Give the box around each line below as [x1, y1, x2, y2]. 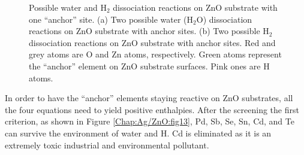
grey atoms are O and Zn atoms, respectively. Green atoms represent [29, 48, 282, 60]
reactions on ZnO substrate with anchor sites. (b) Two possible [29, 25, 260, 37]
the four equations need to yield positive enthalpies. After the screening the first [5, 103, 299, 116]
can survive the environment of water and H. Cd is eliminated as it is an [5, 126, 272, 139]
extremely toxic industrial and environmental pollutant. [5, 138, 209, 151]
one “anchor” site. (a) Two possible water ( [29, 13, 187, 25]
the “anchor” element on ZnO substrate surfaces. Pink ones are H [29, 59, 270, 72]
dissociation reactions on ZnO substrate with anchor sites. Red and [29, 36, 276, 48]
